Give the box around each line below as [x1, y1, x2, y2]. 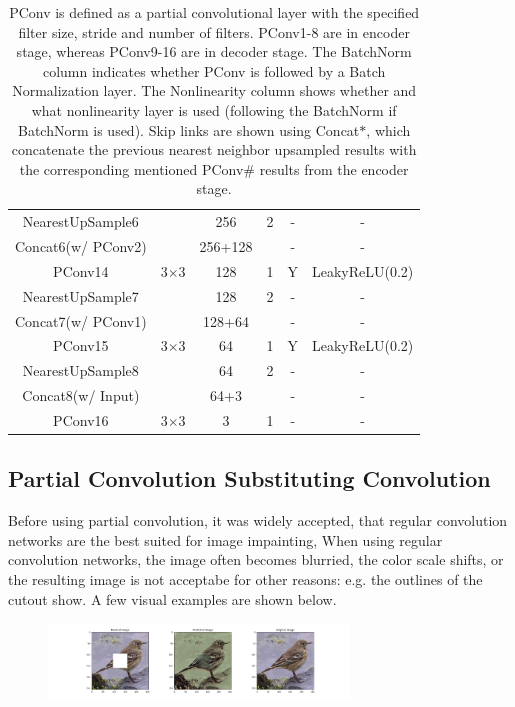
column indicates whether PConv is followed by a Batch [42, 60, 386, 81]
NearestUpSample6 [22, 211, 139, 232]
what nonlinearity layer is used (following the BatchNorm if [31, 99, 397, 120]
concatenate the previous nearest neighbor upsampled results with [11, 139, 417, 160]
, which [366, 119, 411, 140]
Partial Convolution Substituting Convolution [8, 463, 491, 494]
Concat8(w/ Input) [22, 385, 140, 406]
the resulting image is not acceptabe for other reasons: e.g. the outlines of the [8, 569, 483, 590]
